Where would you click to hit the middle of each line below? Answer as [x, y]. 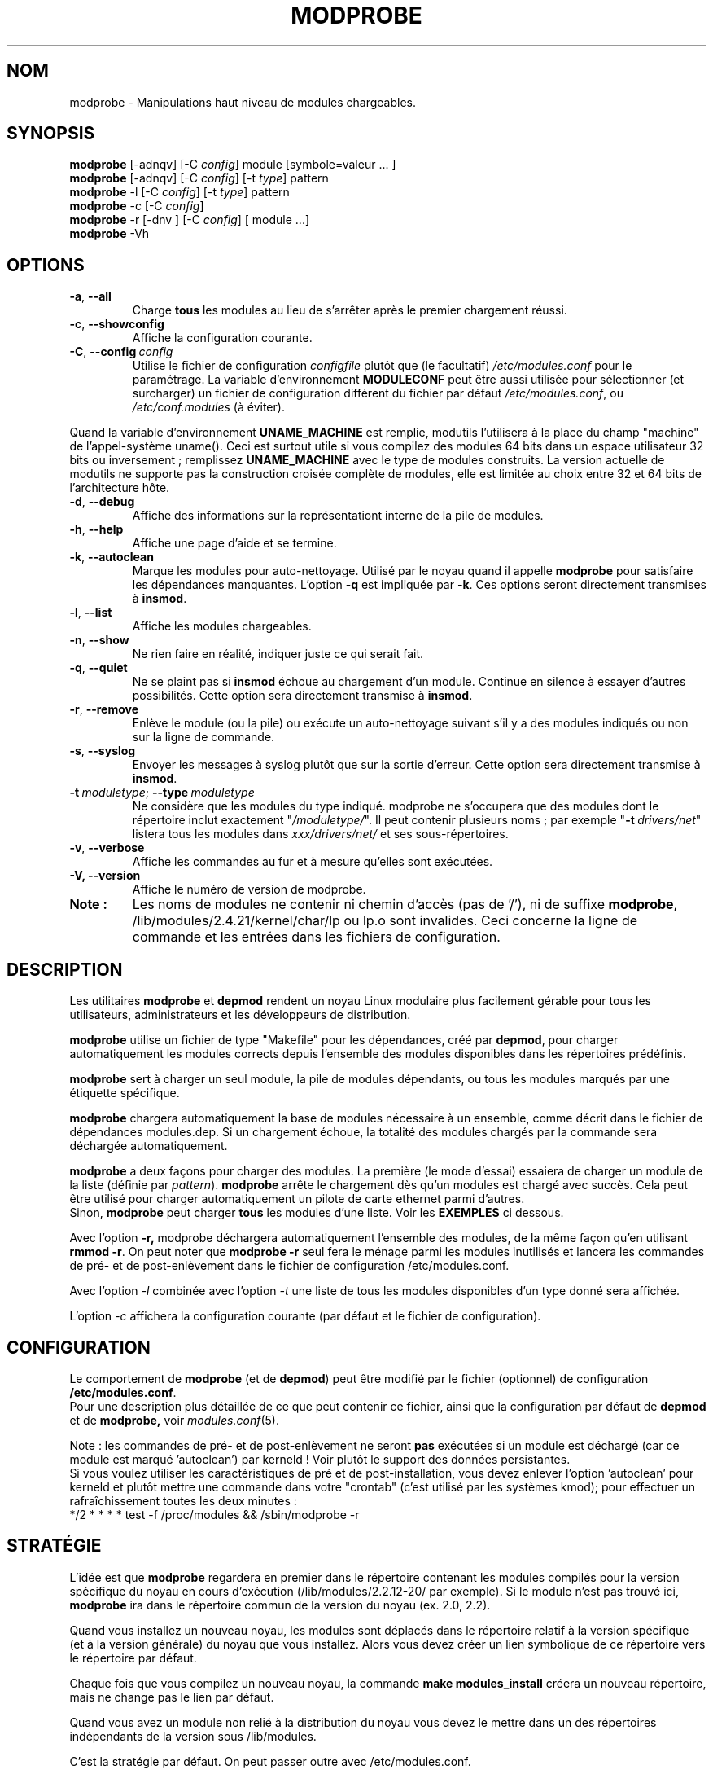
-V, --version [105, 876]
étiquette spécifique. [125, 1093]
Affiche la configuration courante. [222, 338]
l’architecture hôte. [120, 488]
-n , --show [99, 640]
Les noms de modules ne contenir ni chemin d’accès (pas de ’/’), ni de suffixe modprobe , [405, 905]
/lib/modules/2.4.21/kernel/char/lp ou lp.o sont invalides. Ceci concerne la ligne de [385, 921]
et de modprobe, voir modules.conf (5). [174, 1420]
